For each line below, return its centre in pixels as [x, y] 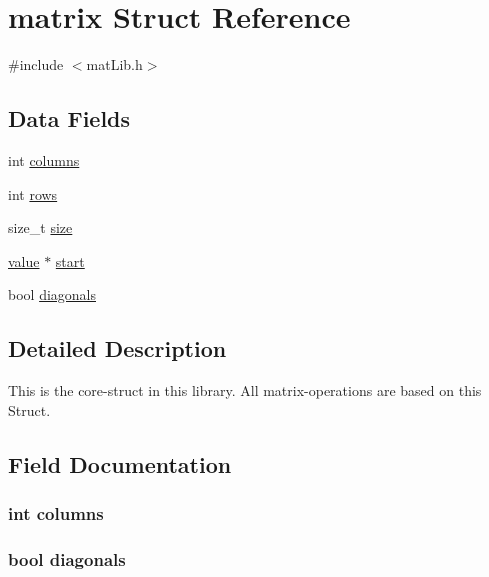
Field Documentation [120, 463]
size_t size [40, 227]
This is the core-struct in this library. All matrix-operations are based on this [245, 390]
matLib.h [114, 64]
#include [36, 64]
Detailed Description [117, 348]
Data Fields [69, 118]
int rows [33, 193]
